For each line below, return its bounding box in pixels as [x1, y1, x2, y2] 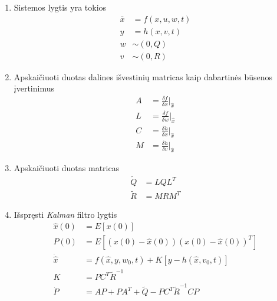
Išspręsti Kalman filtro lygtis [14, 208, 117, 221]
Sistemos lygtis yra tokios [14, 1, 107, 13]
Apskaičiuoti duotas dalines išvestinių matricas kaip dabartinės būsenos [14, 70, 273, 83]
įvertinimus [14, 82, 54, 94]
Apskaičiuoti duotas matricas [14, 162, 120, 174]
